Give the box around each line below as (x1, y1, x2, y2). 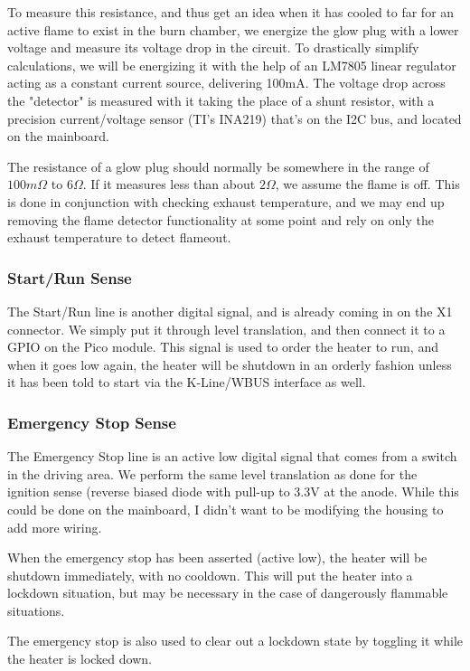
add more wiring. (7, 517, 102, 536)
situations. (7, 600, 65, 619)
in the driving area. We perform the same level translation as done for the (7, 464, 418, 483)
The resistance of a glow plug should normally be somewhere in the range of (7, 156, 429, 175)
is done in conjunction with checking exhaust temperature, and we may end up (7, 192, 445, 211)
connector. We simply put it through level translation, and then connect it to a (7, 319, 446, 338)
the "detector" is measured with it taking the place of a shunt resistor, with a (7, 90, 435, 109)
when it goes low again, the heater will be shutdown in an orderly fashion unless (7, 354, 452, 373)
